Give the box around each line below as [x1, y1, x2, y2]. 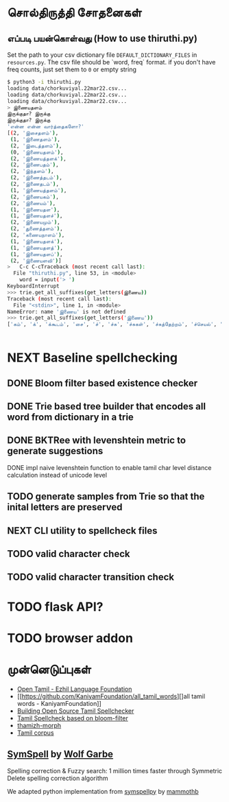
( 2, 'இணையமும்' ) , [10, 219, 60, 226]
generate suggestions [7, 445, 104, 457]
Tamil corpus [16, 729, 54, 737]
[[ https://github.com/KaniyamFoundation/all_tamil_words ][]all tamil [16, 692, 206, 700]
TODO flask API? [7, 599, 104, 615]
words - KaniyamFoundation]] [16, 699, 101, 707]
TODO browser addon [7, 630, 134, 646]
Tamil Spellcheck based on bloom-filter [16, 713, 128, 722]
